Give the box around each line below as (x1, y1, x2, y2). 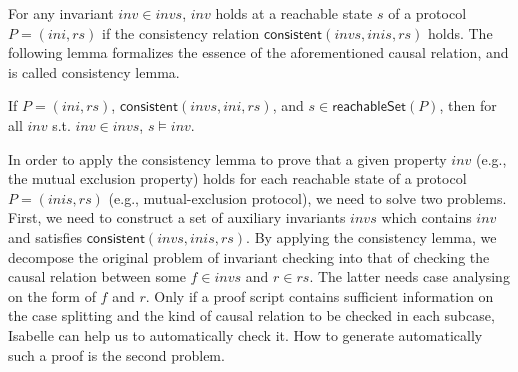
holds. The (427, 22, 493, 43)
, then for (439, 95, 497, 116)
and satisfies (8, 226, 83, 247)
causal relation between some (8, 266, 186, 287)
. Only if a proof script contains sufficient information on (145, 285, 494, 306)
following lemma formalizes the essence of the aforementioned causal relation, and (8, 42, 509, 63)
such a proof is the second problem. (8, 344, 225, 365)
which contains (381, 207, 472, 228)
